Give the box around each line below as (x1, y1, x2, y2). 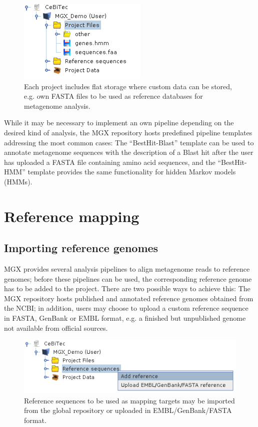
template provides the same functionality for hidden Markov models (27, 166, 236, 177)
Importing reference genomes (4, 240, 158, 256)
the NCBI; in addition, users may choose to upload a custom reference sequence (4, 303, 248, 313)
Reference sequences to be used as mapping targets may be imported (24, 395, 235, 405)
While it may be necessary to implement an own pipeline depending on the (4, 117, 234, 128)
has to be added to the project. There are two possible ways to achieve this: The (4, 283, 250, 294)
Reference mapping (4, 205, 139, 226)
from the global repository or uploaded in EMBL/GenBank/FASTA (24, 405, 232, 415)
